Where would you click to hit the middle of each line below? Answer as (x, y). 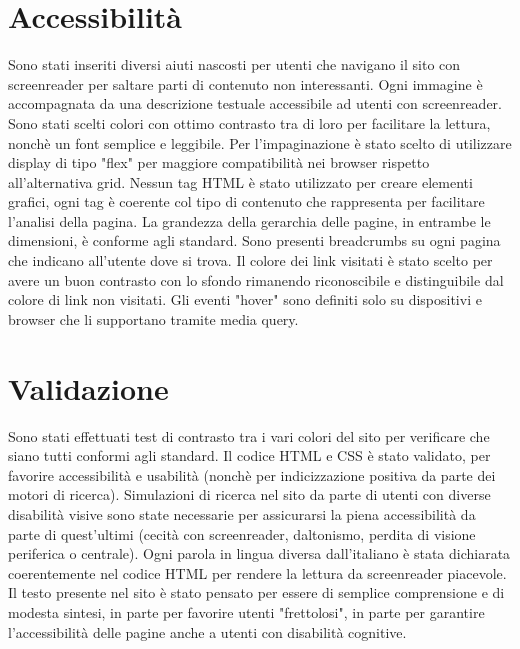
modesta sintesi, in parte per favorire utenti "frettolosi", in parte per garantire (246, 611)
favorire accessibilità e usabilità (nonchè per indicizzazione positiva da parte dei (252, 474)
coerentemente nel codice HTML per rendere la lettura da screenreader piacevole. (257, 572)
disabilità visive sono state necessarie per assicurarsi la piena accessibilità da (242, 513)
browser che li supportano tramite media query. (153, 318)
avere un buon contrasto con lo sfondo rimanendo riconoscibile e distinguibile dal (256, 279)
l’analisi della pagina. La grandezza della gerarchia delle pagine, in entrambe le (249, 220)
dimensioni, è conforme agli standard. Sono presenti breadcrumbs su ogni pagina (254, 240)
